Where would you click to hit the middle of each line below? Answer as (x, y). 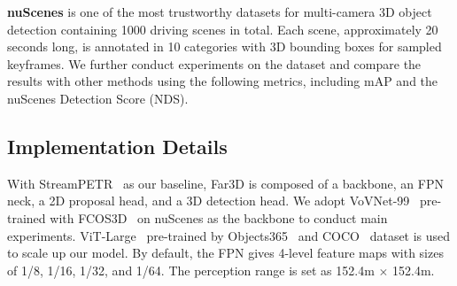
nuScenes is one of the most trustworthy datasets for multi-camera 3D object (220, 12)
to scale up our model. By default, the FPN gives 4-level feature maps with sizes (225, 253)
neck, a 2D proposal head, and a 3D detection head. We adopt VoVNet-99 (209, 201)
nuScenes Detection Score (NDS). (98, 98)
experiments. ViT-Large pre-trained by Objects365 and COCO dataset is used (229, 235)
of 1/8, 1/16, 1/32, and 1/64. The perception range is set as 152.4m (191, 270)
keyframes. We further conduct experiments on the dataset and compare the (214, 63)
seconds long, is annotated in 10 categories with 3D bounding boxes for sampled (225, 46)
